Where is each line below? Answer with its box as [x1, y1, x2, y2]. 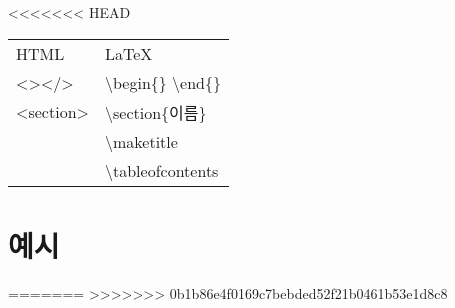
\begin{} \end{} [104, 70, 222, 94]
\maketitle [104, 129, 178, 153]
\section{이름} [104, 100, 207, 124]
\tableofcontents [104, 158, 219, 182]
